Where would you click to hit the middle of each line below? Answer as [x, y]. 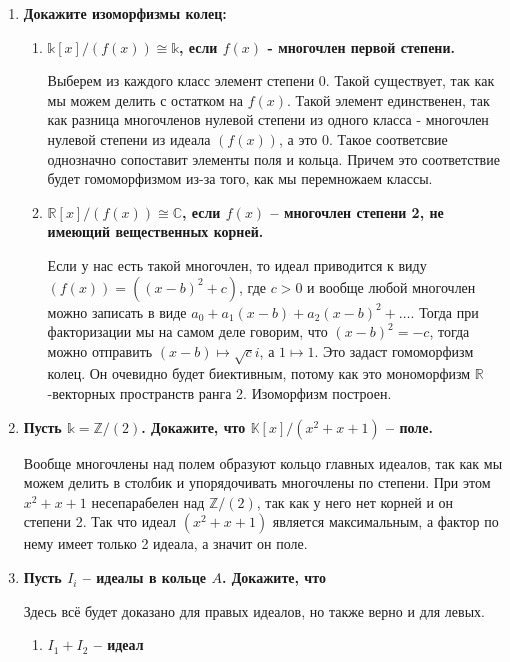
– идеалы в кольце [144, 577]
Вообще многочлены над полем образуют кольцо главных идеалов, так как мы [263, 462]
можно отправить [100, 350]
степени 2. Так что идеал [100, 521]
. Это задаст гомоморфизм [394, 350]
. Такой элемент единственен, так [388, 99]
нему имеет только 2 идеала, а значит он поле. [165, 543]
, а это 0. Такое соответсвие [363, 138]
